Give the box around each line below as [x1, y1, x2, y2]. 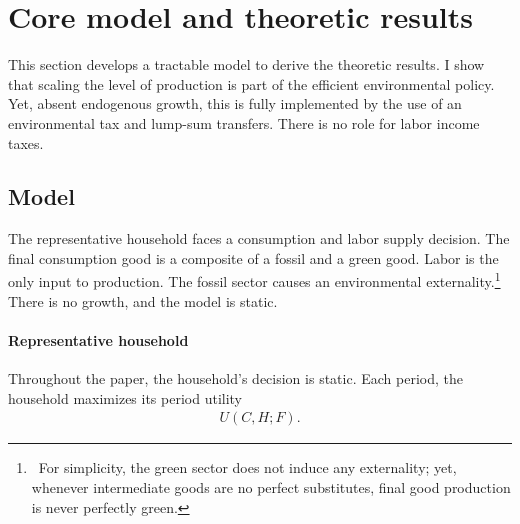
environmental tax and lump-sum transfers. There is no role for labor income [8, 112, 480, 133]
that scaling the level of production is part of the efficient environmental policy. [8, 73, 495, 94]
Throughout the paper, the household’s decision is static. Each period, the [8, 368, 463, 389]
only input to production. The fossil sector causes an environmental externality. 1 [8, 268, 501, 292]
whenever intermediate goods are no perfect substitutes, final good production [31, 476, 511, 497]
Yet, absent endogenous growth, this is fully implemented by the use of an [8, 93, 462, 114]
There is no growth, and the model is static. [8, 290, 278, 311]
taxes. [8, 132, 44, 153]
